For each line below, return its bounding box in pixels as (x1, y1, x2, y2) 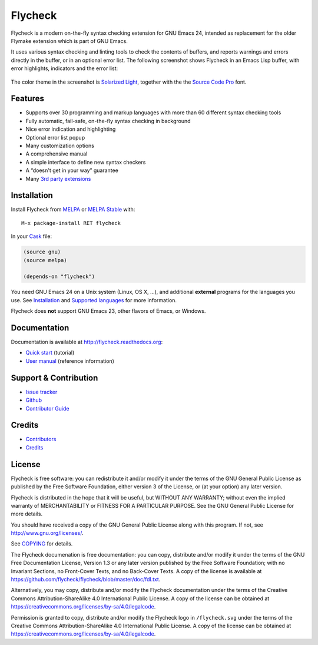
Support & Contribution (11, 373, 98, 383)
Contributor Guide (25, 405, 70, 412)
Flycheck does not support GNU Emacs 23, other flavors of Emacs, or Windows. (11, 307, 206, 315)
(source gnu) (23, 249, 61, 256)
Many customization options (25, 142, 94, 149)
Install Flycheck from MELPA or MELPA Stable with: (11, 206, 135, 213)
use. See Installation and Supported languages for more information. (11, 296, 177, 303)
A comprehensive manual (25, 150, 88, 157)
